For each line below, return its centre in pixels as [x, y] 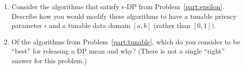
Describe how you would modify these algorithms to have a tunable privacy [124, 16]
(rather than [172, 25]
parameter [27, 25]
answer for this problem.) [49, 60]
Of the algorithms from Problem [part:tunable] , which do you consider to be [126, 41]
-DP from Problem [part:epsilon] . [174, 6]
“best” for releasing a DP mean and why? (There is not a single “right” [118, 51]
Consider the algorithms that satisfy [66, 6]
